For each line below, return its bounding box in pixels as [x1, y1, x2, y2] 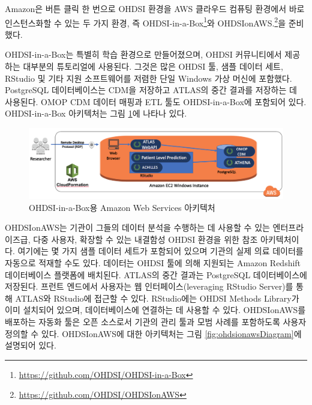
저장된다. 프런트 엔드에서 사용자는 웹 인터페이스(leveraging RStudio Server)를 [5, 280, 293, 293]
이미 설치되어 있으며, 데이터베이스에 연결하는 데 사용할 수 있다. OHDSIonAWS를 [5, 303, 306, 316]
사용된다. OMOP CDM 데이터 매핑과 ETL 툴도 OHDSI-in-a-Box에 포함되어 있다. [5, 95, 307, 108]
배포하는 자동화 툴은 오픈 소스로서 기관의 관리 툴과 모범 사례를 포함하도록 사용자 [5, 315, 307, 327]
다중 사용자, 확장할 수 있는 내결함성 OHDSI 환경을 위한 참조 [33, 233, 258, 245]
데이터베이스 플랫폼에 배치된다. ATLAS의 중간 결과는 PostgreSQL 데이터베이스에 [5, 268, 307, 281]
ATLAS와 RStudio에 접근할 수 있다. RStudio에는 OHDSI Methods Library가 [15, 291, 299, 304]
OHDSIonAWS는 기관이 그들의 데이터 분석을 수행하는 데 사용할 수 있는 [5, 221, 270, 234]
